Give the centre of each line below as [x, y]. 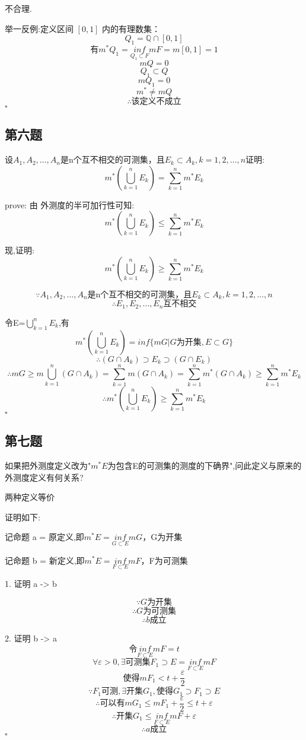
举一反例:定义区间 [39, 28]
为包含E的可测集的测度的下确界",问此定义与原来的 [205, 465]
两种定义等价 [30, 497]
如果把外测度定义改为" [48, 465]
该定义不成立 [156, 101]
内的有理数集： [131, 28]
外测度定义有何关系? [44, 477]
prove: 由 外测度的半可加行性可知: [70, 204]
